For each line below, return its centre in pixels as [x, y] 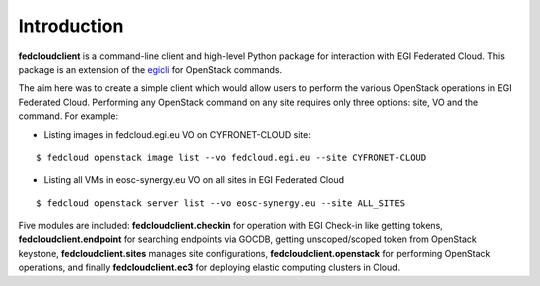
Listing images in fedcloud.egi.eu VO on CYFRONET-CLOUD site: [177, 134]
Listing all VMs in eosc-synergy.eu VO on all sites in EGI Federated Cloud [194, 180]
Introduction [71, 26]
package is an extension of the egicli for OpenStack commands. [150, 69]
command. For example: [68, 116]
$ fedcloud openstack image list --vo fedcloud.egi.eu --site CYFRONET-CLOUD [231, 157]
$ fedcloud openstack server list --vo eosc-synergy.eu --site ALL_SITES [221, 203]
